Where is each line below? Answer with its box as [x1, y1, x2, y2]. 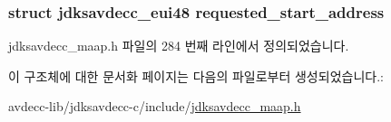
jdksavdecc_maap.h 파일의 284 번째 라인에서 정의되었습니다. [8, 36, 349, 55]
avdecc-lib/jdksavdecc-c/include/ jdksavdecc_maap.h [8, 97, 301, 116]
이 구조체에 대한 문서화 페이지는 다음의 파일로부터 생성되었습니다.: [8, 66, 384, 85]
